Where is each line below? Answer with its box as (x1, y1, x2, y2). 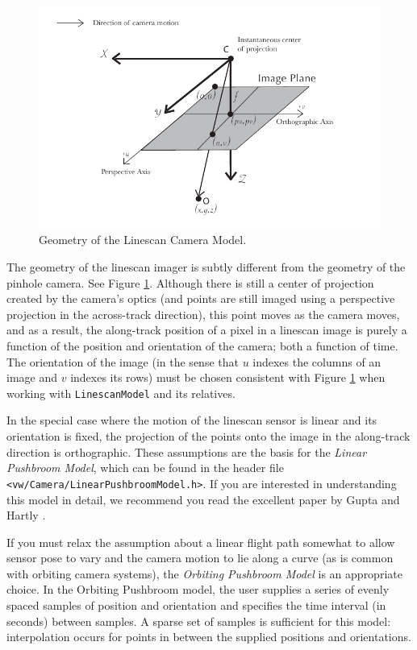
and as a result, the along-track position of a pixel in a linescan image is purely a (6, 321, 407, 338)
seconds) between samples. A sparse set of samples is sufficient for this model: (6, 612, 391, 629)
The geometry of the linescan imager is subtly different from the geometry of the (6, 259, 406, 275)
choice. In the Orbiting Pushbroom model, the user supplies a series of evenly (6, 581, 390, 598)
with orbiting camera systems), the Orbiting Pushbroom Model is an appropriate (6, 565, 402, 582)
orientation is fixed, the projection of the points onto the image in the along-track (6, 428, 411, 445)
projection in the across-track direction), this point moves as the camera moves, (6, 305, 400, 322)
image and (6, 369, 57, 386)
